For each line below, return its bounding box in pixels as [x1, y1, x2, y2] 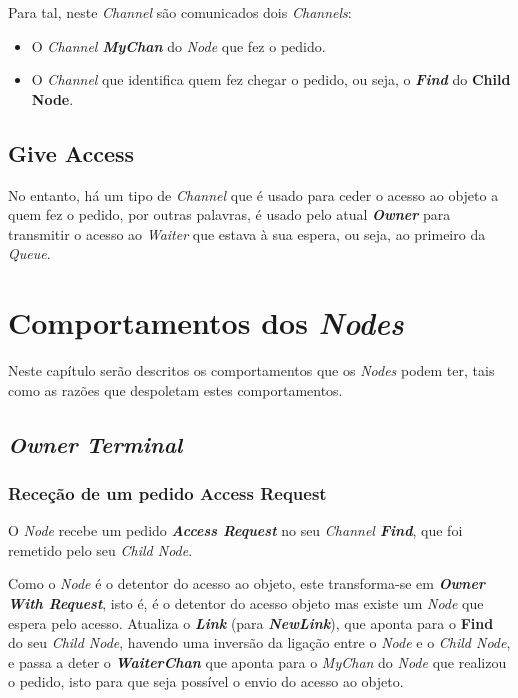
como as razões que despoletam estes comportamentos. [8, 379, 343, 400]
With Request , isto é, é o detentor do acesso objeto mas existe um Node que [8, 593, 484, 614]
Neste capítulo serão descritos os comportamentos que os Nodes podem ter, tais [8, 360, 495, 381]
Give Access [8, 137, 135, 168]
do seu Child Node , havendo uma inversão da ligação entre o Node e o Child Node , [8, 632, 511, 653]
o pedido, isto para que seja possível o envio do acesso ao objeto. [8, 671, 404, 692]
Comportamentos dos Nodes [8, 302, 404, 344]
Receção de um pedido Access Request [8, 480, 327, 505]
